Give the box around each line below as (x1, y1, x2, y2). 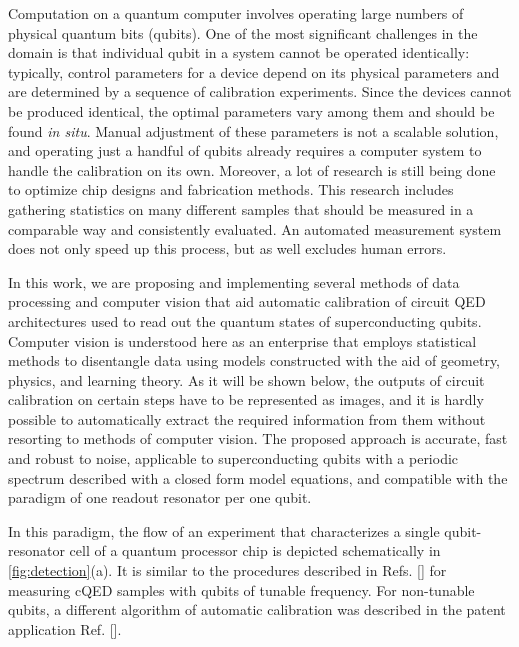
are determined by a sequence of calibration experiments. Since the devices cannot (8, 81, 512, 102)
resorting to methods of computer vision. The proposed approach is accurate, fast (8, 428, 508, 449)
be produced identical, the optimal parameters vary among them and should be (8, 100, 495, 121)
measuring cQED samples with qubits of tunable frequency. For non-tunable (8, 579, 475, 600)
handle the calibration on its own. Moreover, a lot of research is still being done (8, 159, 496, 180)
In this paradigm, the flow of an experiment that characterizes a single (8, 520, 440, 541)
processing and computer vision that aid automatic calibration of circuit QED (8, 291, 486, 312)
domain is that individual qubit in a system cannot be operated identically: (8, 42, 470, 63)
